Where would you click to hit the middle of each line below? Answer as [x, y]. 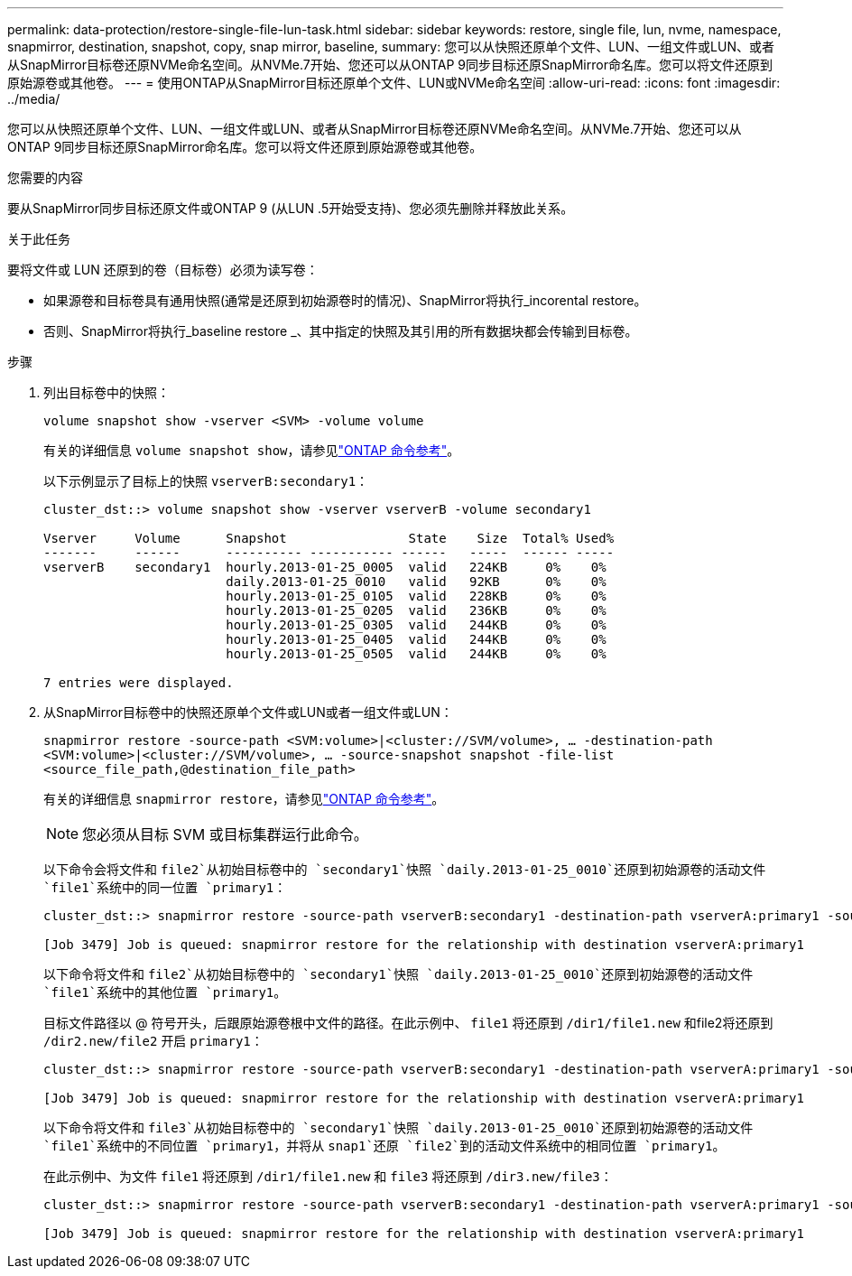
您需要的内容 [45, 177]
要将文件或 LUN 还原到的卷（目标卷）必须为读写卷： [163, 270]
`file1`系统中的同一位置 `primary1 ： [165, 887]
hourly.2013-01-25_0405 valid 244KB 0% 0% [416, 639]
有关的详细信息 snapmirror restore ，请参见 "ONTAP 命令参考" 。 [244, 799]
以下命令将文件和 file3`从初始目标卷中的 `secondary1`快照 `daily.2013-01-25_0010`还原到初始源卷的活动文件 [398, 1127]
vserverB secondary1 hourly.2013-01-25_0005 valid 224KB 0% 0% [325, 567]
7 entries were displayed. [139, 683]
